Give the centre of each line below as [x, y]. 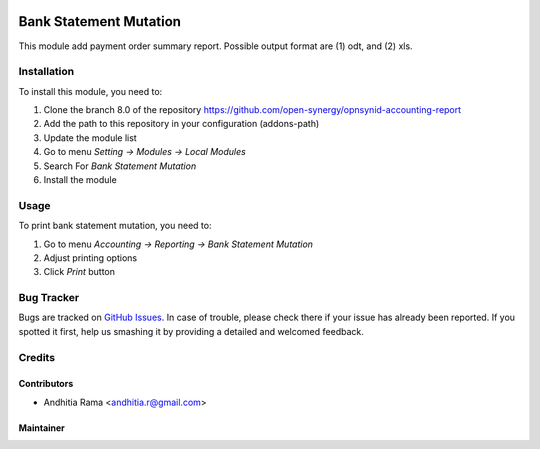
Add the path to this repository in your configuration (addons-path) [181, 124]
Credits [36, 357]
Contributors [46, 384]
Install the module [80, 179]
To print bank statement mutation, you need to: [115, 226]
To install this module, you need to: [90, 91]
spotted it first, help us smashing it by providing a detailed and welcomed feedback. [191, 331]
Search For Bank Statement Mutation [120, 166]
